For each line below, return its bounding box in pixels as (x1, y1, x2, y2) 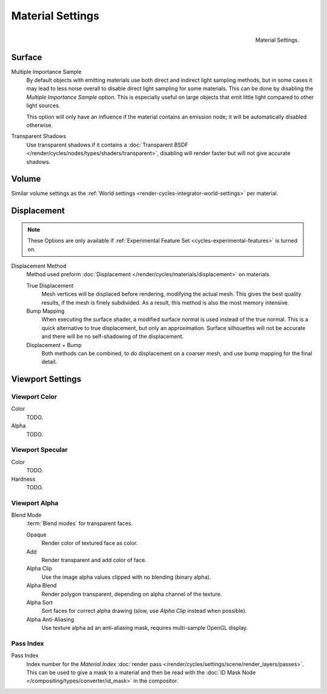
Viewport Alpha (11, 498, 59, 507)
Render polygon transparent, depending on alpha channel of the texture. (41, 590, 222, 598)
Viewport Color (11, 392, 58, 401)
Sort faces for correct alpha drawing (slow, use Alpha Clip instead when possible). (41, 607, 247, 615)
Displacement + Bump (26, 341, 82, 348)
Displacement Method (11, 262, 67, 269)
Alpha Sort (26, 599, 53, 606)
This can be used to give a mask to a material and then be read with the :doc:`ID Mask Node (26, 669, 256, 676)
